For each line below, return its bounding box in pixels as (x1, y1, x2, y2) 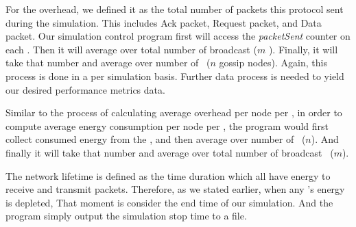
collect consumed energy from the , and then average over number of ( (5, 132, 306, 146)
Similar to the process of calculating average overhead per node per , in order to (5, 105, 342, 120)
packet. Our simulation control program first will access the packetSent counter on (5, 29, 351, 43)
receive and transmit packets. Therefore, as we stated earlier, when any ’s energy (5, 182, 345, 196)
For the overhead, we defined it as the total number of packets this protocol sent (5, 2, 344, 16)
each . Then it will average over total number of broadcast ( (5, 42, 257, 56)
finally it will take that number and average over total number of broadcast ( (5, 145, 334, 159)
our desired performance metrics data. (5, 82, 165, 96)
